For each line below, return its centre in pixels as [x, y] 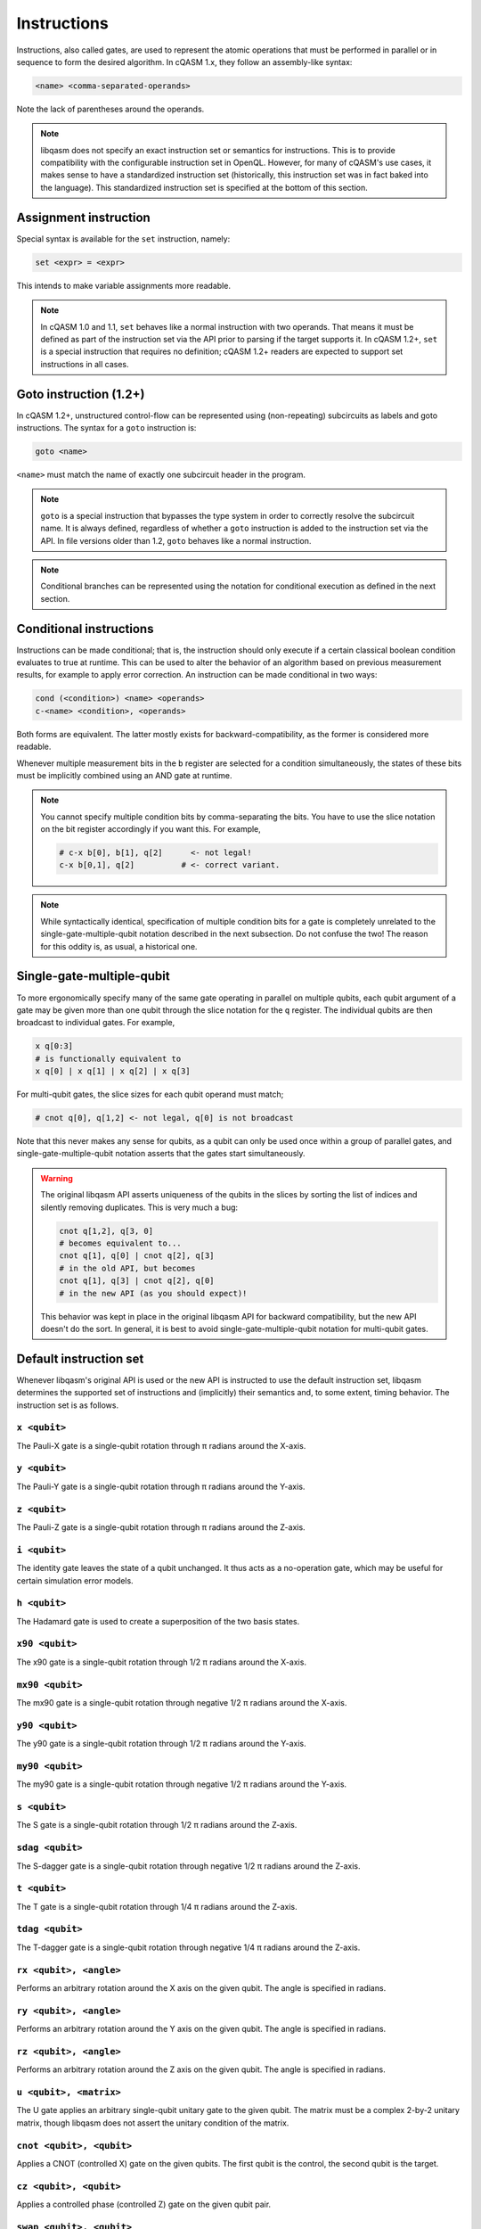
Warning [57, 1178]
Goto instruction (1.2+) [81, 394]
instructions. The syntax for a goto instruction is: [106, 427]
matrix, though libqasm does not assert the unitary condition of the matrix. [153, 2123]
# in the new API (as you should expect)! [153, 1293]
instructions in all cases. [85, 364]
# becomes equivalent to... [120, 1243]
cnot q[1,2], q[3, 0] [106, 1231]
